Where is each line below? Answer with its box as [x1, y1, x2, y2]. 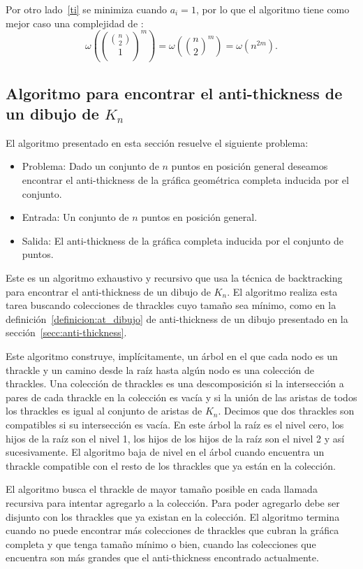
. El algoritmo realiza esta [227, 284, 338, 298]
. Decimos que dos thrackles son [218, 403, 355, 418]
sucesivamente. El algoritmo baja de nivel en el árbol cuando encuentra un [6, 445, 325, 459]
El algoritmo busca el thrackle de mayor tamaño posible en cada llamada [6, 482, 318, 496]
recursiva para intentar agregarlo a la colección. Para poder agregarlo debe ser [6, 495, 340, 510]
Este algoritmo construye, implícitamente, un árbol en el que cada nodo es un [6, 348, 338, 363]
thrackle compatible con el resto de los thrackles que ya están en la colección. [6, 458, 336, 473]
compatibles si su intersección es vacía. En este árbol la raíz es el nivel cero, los [6, 417, 344, 431]
